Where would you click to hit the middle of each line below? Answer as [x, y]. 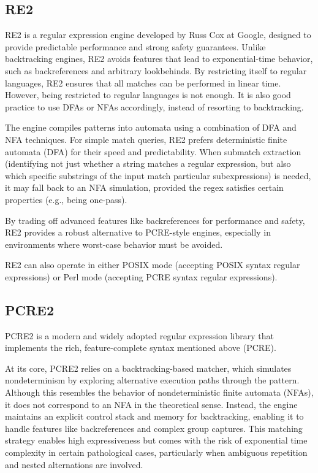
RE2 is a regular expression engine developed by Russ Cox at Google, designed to [158, 35]
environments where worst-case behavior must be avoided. [114, 244]
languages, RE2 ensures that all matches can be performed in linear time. [143, 83]
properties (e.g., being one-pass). [66, 199]
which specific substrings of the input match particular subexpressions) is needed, [158, 175]
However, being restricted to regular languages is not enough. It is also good [148, 95]
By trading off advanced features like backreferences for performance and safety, [155, 220]
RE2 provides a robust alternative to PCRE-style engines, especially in [138, 232]
